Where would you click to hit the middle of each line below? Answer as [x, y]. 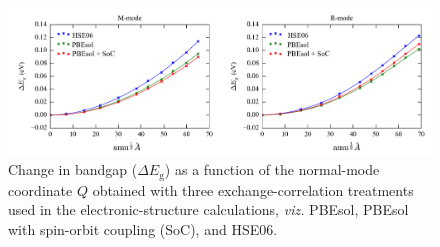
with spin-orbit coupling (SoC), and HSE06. [143, 228]
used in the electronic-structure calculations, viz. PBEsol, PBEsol [208, 209]
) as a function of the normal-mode [272, 169]
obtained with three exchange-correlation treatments [253, 189]
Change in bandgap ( [73, 169]
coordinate [40, 189]
